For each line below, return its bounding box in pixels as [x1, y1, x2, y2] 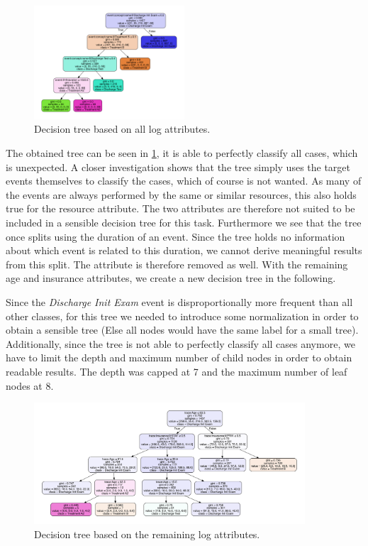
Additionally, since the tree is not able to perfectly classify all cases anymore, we [6, 336, 355, 351]
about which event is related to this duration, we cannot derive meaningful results [6, 243, 362, 258]
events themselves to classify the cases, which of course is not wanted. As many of [6, 173, 362, 188]
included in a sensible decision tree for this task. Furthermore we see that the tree [6, 214, 362, 229]
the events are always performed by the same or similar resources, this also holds [6, 187, 357, 202]
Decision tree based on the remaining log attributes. [34, 526, 260, 541]
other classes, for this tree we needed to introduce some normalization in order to [6, 308, 359, 323]
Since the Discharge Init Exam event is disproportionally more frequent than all [6, 294, 353, 309]
